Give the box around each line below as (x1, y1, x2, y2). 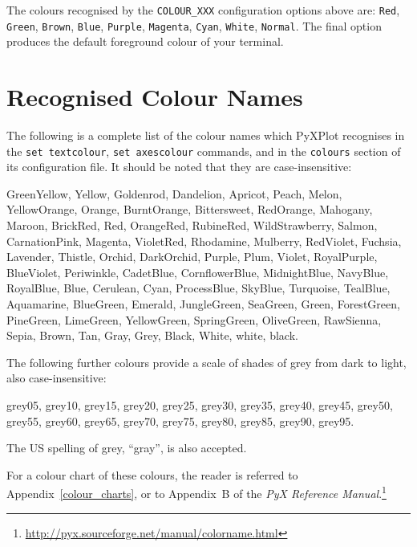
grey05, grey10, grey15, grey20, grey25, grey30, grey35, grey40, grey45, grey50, (6, 397, 393, 413)
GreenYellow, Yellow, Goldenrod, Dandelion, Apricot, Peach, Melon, (6, 185, 342, 202)
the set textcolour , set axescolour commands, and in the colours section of (6, 142, 401, 159)
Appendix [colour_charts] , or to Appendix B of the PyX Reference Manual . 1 (6, 483, 387, 502)
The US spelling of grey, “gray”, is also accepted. (6, 439, 247, 456)
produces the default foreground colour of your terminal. (6, 33, 284, 50)
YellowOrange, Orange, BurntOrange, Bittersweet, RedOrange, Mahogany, (6, 201, 373, 218)
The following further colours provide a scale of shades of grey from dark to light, (6, 353, 407, 370)
